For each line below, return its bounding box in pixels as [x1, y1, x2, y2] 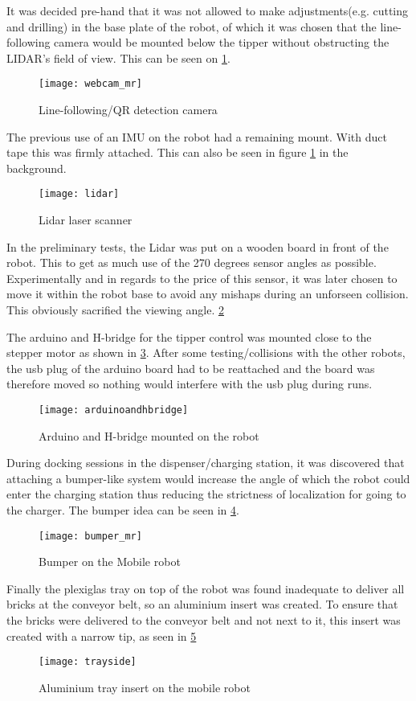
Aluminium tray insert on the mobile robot [39, 678, 251, 695]
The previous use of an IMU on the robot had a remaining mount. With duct [6, 128, 387, 145]
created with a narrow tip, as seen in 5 [6, 627, 197, 644]
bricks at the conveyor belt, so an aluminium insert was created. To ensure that [6, 596, 398, 613]
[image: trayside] [39, 656, 137, 668]
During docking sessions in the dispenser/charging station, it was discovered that [6, 454, 405, 471]
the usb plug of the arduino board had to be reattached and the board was [6, 359, 375, 376]
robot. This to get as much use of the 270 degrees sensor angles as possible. [6, 254, 377, 271]
